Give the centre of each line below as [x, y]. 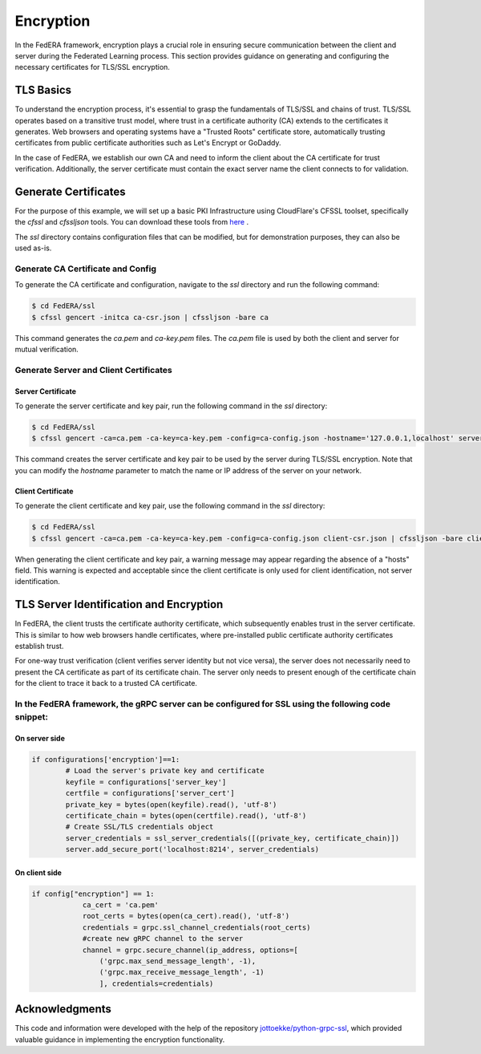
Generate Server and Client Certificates [93, 370]
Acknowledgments [63, 1009]
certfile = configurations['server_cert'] [150, 793]
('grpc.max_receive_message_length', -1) [182, 972]
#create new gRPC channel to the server [163, 939]
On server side [40, 738]
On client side [38, 872]
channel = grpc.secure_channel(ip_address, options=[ [190, 950]
